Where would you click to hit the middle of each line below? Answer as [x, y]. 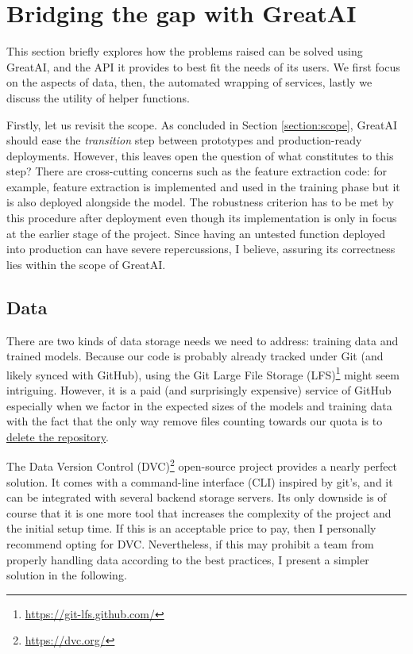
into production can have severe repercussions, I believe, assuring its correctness [201, 249]
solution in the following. [67, 575]
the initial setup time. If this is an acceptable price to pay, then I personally [191, 528]
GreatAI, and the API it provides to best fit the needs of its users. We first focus [203, 66]
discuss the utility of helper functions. [98, 97]
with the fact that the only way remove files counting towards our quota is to [195, 421]
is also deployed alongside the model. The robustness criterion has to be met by [200, 202]
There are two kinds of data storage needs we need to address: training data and [203, 340]
